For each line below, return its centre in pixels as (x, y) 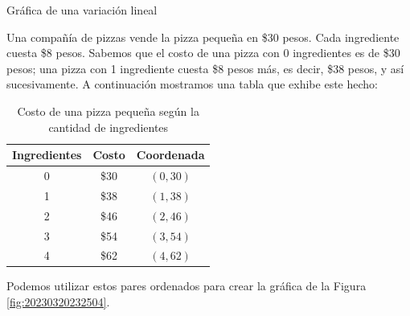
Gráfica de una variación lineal (82, 10)
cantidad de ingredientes (109, 127)
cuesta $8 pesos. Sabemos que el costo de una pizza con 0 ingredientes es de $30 (203, 53)
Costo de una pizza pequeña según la (108, 111)
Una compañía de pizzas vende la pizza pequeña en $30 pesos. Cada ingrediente (203, 37)
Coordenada (170, 155)
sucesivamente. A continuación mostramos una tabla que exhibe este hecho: (192, 84)
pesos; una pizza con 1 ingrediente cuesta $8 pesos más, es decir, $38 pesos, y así (205, 68)
